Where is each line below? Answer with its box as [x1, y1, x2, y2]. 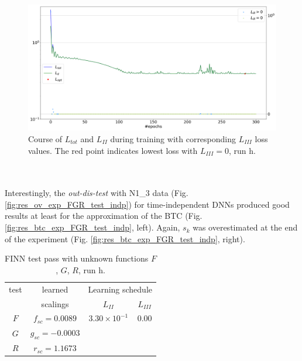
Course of [28, 132, 63, 145]
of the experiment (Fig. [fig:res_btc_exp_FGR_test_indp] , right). [5, 232, 245, 245]
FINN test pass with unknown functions [5, 252, 149, 264]
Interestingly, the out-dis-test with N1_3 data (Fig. [5, 187, 188, 199]
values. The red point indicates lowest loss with [28, 144, 198, 156]
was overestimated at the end [193, 221, 298, 233]
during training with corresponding [110, 132, 236, 145]
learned [42, 283, 68, 295]
